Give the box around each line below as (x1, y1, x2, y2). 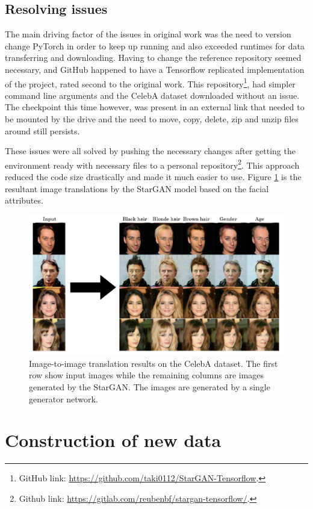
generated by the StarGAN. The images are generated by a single (29, 380, 270, 393)
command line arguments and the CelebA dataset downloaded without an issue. (5, 89, 300, 101)
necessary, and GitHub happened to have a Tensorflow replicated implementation (5, 63, 305, 75)
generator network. (29, 392, 98, 405)
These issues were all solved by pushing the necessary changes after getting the (5, 145, 296, 157)
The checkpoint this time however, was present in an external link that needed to (5, 101, 305, 113)
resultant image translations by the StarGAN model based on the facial (5, 182, 269, 195)
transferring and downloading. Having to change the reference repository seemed (5, 51, 302, 64)
